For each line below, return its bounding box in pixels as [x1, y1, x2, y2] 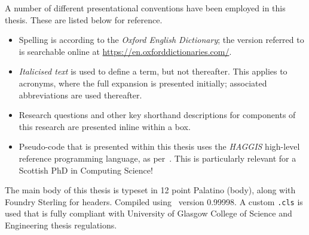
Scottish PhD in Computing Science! [19, 163, 153, 176]
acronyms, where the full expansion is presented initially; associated [19, 76, 267, 89]
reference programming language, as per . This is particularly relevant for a [19, 151, 296, 164]
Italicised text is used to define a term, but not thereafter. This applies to [19, 65, 287, 78]
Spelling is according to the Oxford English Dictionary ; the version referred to [19, 33, 304, 46]
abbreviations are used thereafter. [19, 88, 142, 101]
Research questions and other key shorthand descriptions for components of [19, 109, 296, 121]
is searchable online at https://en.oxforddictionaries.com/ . [19, 45, 232, 57]
